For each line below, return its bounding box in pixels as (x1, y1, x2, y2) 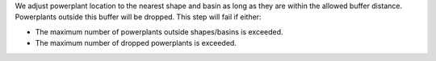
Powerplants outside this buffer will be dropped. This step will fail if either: (15, 12, 262, 22)
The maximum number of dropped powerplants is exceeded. (35, 39, 237, 48)
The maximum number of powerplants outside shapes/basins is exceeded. (35, 26, 283, 36)
